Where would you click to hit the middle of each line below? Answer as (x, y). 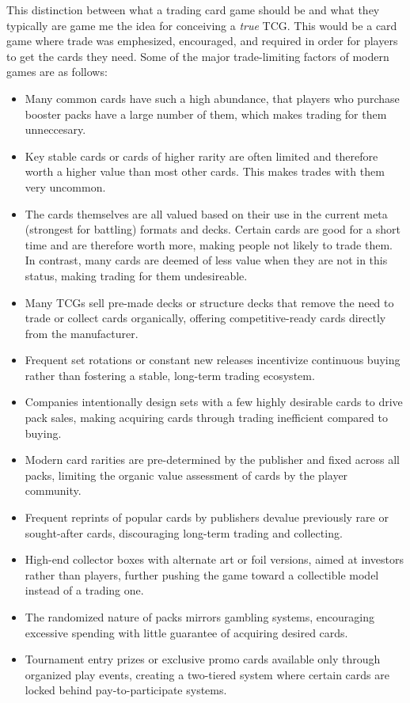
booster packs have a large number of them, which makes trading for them (206, 114)
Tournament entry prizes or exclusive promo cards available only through (203, 659)
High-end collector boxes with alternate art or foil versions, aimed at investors (214, 559)
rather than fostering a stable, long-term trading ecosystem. (170, 375)
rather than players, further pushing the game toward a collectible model (202, 574)
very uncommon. (65, 186)
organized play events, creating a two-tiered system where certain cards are (207, 674)
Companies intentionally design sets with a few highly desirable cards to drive (214, 402)
